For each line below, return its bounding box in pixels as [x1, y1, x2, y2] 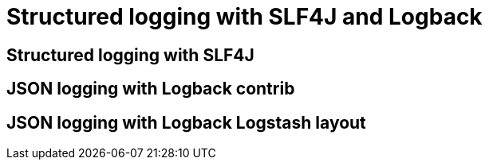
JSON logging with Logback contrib [6, 79, 295, 99]
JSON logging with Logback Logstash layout [6, 112, 366, 133]
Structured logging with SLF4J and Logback [6, 3, 483, 30]
